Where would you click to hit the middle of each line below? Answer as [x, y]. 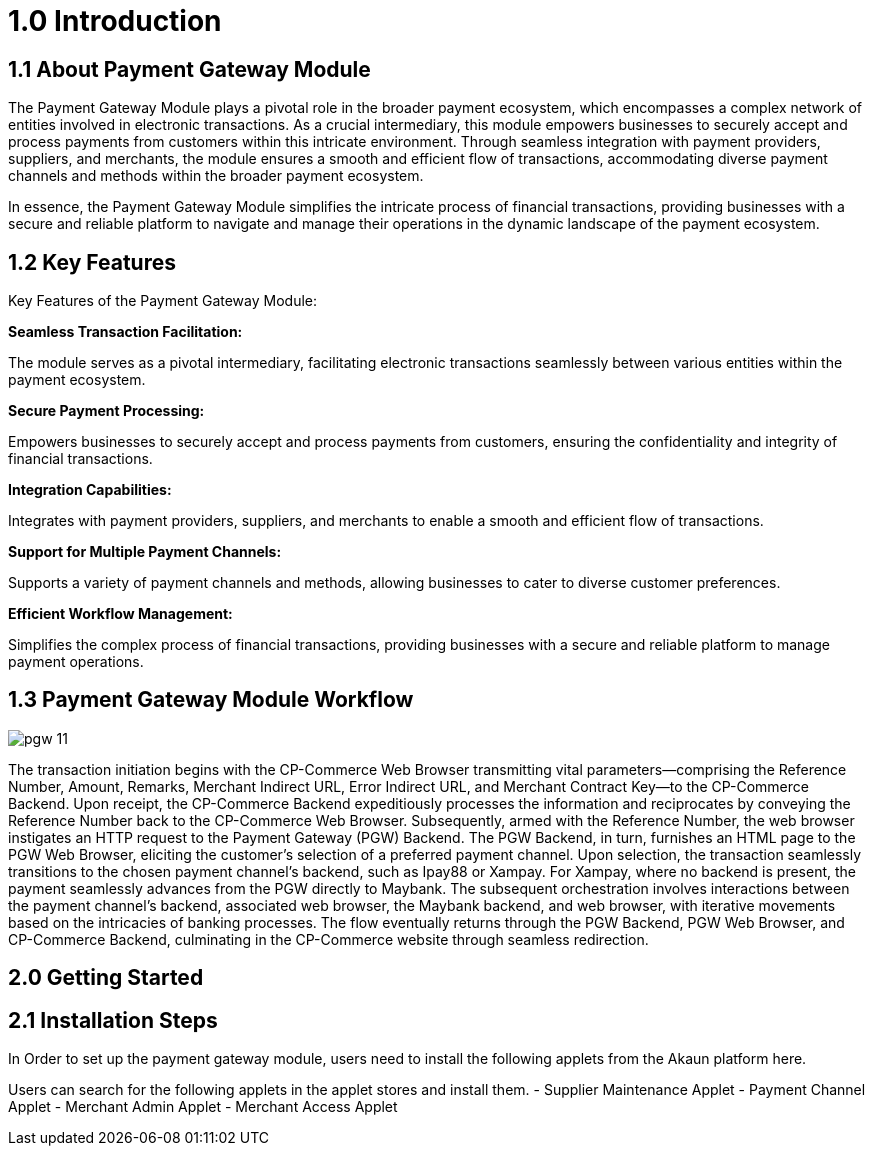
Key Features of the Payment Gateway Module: [163, 301]
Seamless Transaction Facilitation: [125, 332]
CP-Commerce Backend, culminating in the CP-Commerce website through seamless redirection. [328, 939]
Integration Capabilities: [90, 490]
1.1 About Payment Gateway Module [189, 69]
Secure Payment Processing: [106, 411]
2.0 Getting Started [106, 978]
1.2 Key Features [92, 262]
